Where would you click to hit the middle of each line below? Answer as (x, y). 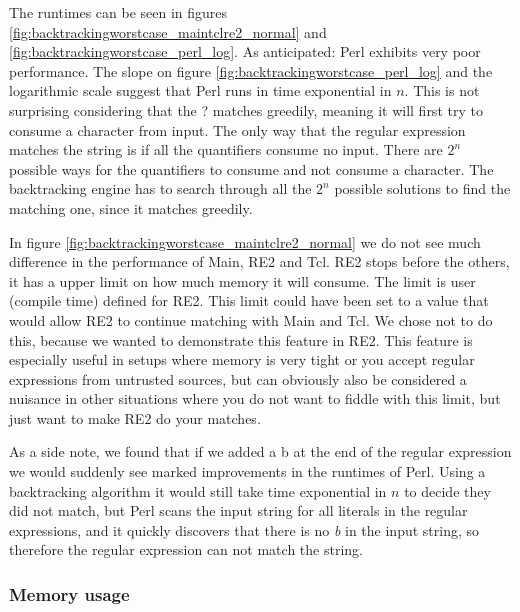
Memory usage (69, 593)
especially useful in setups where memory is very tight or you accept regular (242, 359)
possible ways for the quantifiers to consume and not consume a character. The (251, 168)
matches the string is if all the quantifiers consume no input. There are (226, 149)
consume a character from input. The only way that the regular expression (237, 129)
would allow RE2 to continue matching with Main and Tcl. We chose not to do (251, 319)
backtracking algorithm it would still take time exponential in (198, 490)
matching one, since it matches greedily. (131, 207)
